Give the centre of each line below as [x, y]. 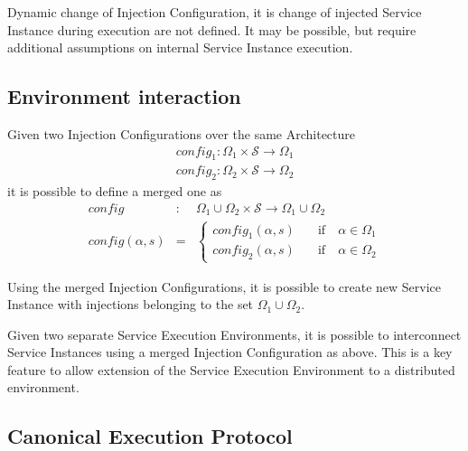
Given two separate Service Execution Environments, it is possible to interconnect [234, 334]
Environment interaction [124, 96]
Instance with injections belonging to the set [131, 304]
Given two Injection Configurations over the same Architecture [181, 133]
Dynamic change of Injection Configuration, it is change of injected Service [215, 12]
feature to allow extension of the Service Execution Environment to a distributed [231, 369]
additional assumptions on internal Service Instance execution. [180, 47]
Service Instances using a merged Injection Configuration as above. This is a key [230, 352]
